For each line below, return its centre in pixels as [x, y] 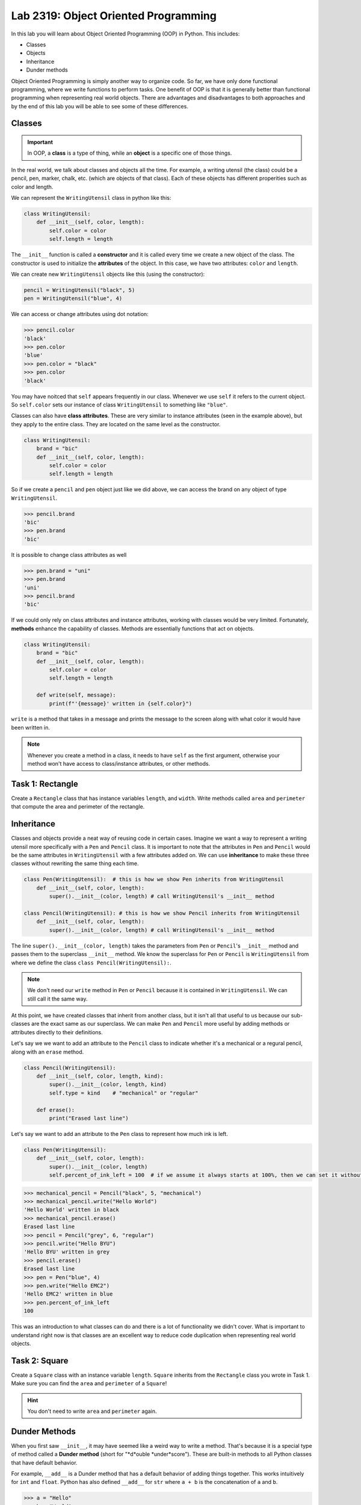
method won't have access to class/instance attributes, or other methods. [119, 764]
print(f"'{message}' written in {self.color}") [121, 703]
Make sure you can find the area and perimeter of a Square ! [89, 1383]
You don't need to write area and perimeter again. [92, 1411]
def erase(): [56, 1110]
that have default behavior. [44, 1462]
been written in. [31, 727]
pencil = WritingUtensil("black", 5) [79, 290]
